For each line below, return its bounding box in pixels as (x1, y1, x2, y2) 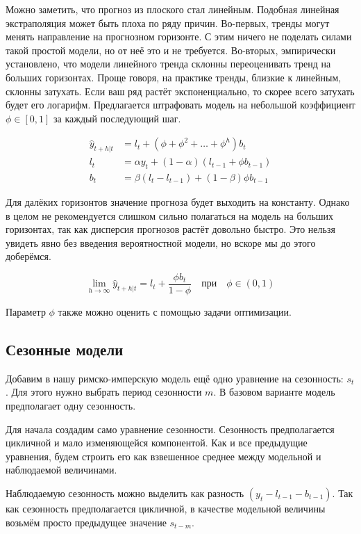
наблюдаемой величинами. (6, 462, 117, 477)
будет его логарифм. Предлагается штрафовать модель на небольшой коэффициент (6, 97, 355, 112)
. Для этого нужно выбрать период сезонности (6, 385, 202, 399)
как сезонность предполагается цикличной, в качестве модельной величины (6, 501, 326, 516)
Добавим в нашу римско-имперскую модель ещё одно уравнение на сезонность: (6, 371, 344, 385)
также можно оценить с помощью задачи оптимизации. (58, 305, 292, 319)
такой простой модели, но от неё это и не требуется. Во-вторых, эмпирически (6, 42, 336, 57)
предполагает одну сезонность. (6, 398, 136, 413)
